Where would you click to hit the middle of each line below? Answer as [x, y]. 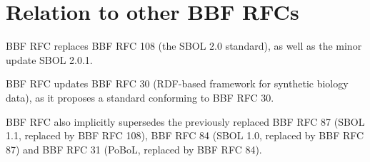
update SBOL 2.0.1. [49, 59]
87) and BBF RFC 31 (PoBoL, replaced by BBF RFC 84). [134, 149]
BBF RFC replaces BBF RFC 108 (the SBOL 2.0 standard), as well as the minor [184, 46]
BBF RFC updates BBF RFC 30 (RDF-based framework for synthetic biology [177, 83]
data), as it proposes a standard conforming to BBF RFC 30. [140, 97]
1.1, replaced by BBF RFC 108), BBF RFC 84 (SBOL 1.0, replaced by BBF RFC [185, 135]
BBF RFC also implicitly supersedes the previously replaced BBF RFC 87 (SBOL [185, 121]
